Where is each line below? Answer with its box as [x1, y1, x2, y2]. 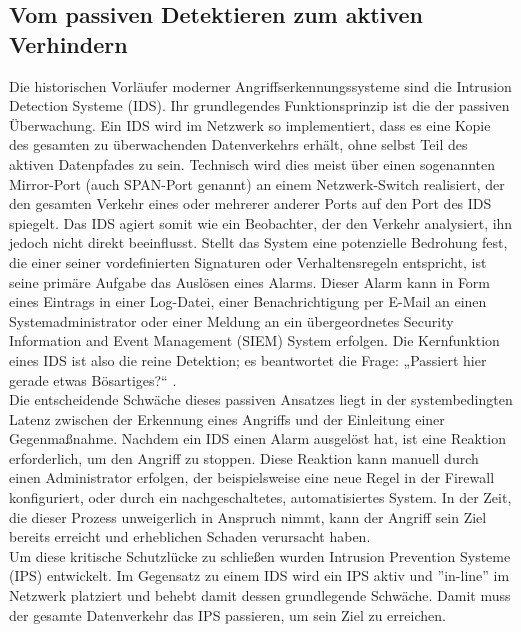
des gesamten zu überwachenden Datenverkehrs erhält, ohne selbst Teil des [9, 134, 468, 155]
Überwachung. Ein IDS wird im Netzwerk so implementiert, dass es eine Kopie [9, 114, 491, 135]
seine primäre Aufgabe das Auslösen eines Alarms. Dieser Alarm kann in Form [9, 271, 491, 292]
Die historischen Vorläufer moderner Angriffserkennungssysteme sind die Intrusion [9, 75, 512, 96]
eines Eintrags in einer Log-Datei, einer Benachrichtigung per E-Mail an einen [9, 291, 487, 312]
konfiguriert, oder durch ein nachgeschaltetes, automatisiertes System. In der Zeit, [9, 487, 512, 508]
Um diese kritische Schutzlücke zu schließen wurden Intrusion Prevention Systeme [9, 545, 511, 566]
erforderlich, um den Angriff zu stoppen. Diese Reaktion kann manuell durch [9, 447, 479, 468]
